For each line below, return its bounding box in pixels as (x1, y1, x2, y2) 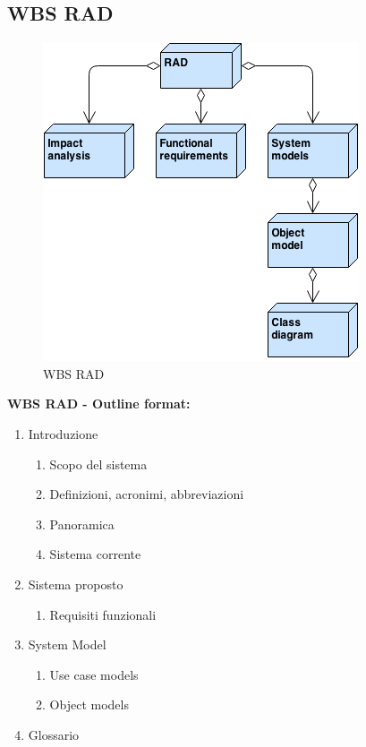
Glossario (28, 725, 80, 743)
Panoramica (49, 514, 115, 533)
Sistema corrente (49, 545, 141, 563)
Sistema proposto (28, 574, 123, 593)
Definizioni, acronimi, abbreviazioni (49, 485, 244, 503)
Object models (49, 695, 129, 714)
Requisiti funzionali (49, 605, 157, 623)
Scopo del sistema (49, 454, 148, 473)
